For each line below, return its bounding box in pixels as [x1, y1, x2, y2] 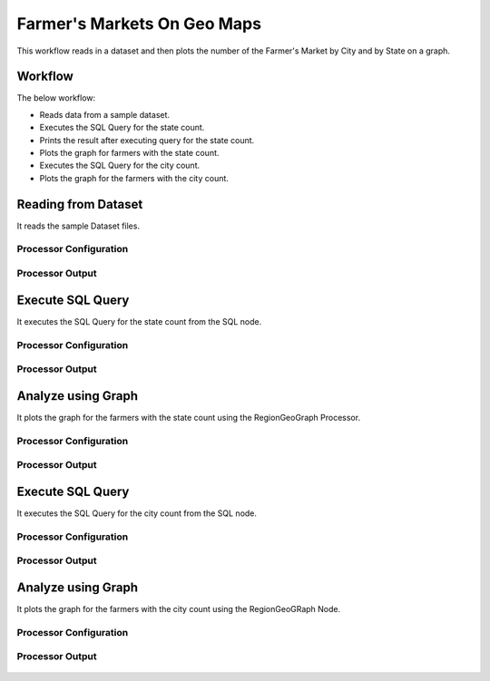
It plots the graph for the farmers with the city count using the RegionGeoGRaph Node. [16, 603, 341, 614]
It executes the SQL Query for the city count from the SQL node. [16, 508, 258, 519]
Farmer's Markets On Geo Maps [16, 14, 262, 34]
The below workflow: [16, 92, 96, 103]
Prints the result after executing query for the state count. [39, 134, 255, 145]
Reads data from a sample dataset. [39, 109, 171, 120]
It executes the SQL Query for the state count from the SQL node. [16, 316, 262, 326]
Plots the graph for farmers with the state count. [39, 148, 220, 159]
